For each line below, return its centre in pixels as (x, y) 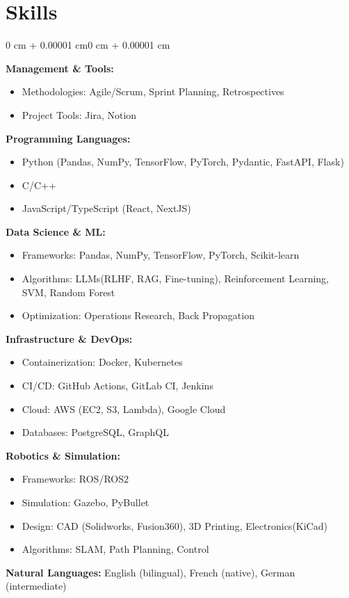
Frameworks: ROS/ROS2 (75, 479)
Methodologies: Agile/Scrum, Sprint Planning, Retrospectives (153, 91)
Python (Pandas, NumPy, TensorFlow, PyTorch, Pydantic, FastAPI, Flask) (183, 162)
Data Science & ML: (56, 231)
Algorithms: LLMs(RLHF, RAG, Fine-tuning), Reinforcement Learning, (176, 278)
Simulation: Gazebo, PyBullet (86, 502)
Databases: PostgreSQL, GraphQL (96, 432)
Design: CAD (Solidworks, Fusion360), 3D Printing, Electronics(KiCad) (174, 525)
